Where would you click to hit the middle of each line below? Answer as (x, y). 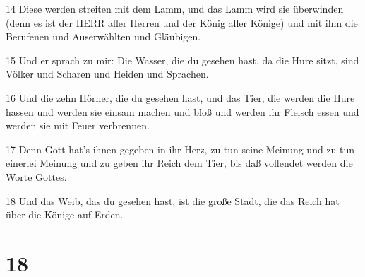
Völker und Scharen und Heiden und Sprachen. (107, 74)
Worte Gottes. (36, 176)
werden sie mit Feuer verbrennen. (78, 125)
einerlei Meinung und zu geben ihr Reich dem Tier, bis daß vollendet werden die (179, 163)
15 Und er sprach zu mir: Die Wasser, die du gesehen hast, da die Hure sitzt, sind (182, 60)
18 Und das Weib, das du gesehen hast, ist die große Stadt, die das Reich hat (173, 200)
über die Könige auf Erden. (65, 214)
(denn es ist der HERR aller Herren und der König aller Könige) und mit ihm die (182, 22)
